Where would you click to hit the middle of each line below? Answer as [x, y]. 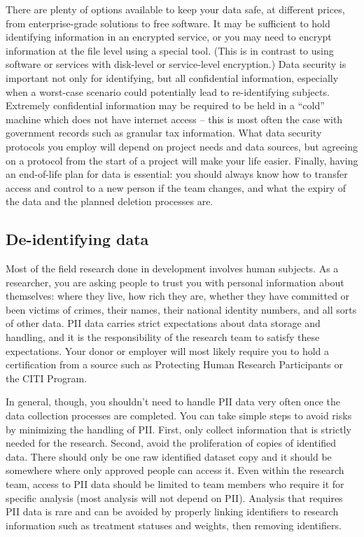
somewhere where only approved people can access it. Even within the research [175, 470]
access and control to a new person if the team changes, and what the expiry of [176, 187]
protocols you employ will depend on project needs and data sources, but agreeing [182, 146]
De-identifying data [77, 239]
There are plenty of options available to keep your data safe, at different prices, [175, 9]
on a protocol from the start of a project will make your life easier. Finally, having [182, 160]
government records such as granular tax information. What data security [164, 133]
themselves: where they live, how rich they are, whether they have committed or [178, 296]
